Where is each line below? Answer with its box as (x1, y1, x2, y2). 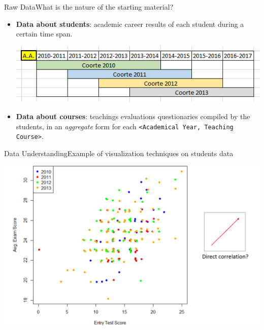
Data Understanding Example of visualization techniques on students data (4, 148, 234, 158)
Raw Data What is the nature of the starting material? (4, 2, 174, 12)
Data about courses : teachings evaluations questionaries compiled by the (16, 111, 250, 121)
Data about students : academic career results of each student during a (16, 18, 244, 29)
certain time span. (16, 28, 73, 39)
